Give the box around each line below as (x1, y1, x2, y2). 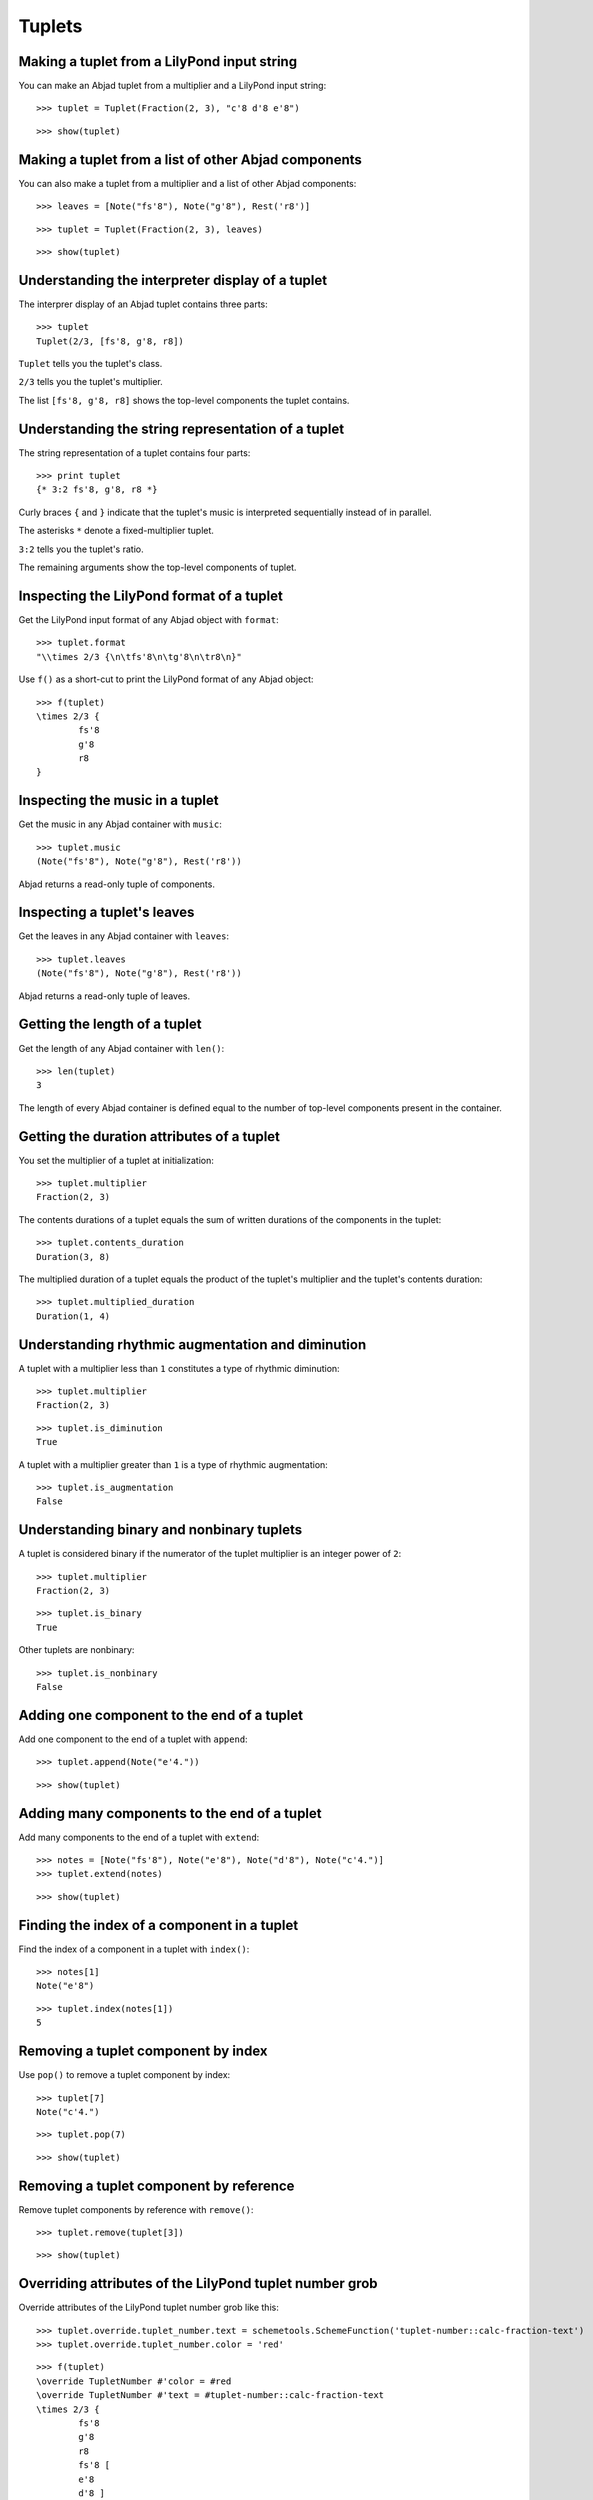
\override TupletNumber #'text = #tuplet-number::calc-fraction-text (36, 2390, 385, 2401)
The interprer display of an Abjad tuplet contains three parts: (18, 298, 269, 310)
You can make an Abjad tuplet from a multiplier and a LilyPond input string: (18, 80, 327, 92)
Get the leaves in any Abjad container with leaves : (18, 930, 230, 942)
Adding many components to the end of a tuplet (18, 1805, 322, 1822)
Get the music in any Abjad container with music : (18, 818, 222, 830)
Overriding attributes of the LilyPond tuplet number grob (18, 2275, 379, 2292)
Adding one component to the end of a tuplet (18, 1706, 304, 1724)
